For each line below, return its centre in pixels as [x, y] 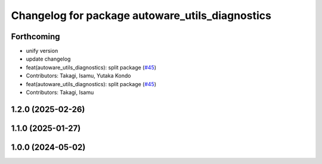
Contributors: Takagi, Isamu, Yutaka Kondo [78, 76]
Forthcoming [35, 37]
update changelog [48, 59]
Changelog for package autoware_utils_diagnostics [141, 15]
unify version [42, 51]
